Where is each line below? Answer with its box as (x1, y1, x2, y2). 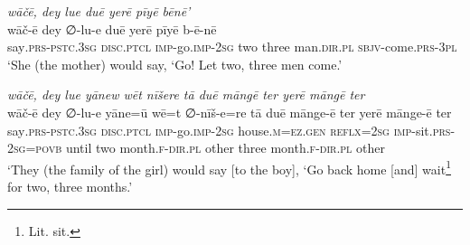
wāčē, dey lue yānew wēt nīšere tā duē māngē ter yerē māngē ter (7, 85, 365, 104)
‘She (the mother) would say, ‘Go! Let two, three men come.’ (7, 54, 343, 73)
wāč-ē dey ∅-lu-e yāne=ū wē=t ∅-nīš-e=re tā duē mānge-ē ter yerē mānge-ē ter (7, 102, 452, 121)
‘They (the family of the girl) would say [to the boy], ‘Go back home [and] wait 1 (7, 156, 452, 178)
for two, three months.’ (7, 177, 133, 195)
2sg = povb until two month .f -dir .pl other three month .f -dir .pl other (7, 138, 385, 157)
